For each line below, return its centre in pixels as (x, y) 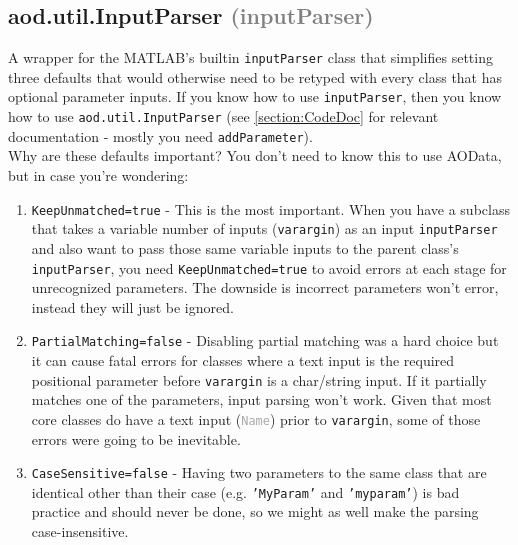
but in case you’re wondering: (98, 175)
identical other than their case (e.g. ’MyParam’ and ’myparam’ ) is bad (245, 491)
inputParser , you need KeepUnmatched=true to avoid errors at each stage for (269, 267)
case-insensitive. (80, 531)
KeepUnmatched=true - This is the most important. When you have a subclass (270, 208)
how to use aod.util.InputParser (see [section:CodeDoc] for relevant (223, 116)
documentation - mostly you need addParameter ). (160, 135)
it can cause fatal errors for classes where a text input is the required (243, 360)
